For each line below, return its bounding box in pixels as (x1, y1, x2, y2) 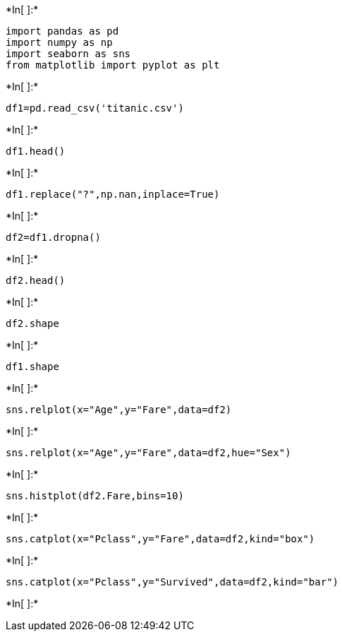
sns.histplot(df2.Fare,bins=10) (6, 490, 184, 501)
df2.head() (6, 275, 66, 286)
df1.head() (6, 145, 66, 157)
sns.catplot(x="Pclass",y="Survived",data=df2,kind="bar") (6, 576, 339, 588)
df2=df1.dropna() (6, 232, 101, 243)
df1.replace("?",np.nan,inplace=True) (6, 189, 220, 200)
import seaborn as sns (6, 48, 131, 59)
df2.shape (6, 318, 59, 329)
